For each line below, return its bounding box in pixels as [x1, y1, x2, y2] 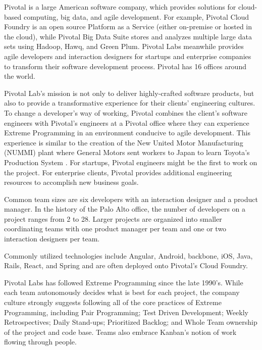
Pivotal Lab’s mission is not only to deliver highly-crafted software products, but [4, 87, 254, 98]
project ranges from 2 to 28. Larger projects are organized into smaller [4, 213, 222, 224]
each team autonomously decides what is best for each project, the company [4, 287, 240, 297]
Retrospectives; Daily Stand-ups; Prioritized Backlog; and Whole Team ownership [4, 317, 257, 327]
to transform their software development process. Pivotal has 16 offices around [4, 61, 246, 71]
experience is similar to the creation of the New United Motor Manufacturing [4, 137, 243, 147]
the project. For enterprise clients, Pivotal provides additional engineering [4, 167, 232, 177]
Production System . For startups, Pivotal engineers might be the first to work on [4, 157, 257, 167]
